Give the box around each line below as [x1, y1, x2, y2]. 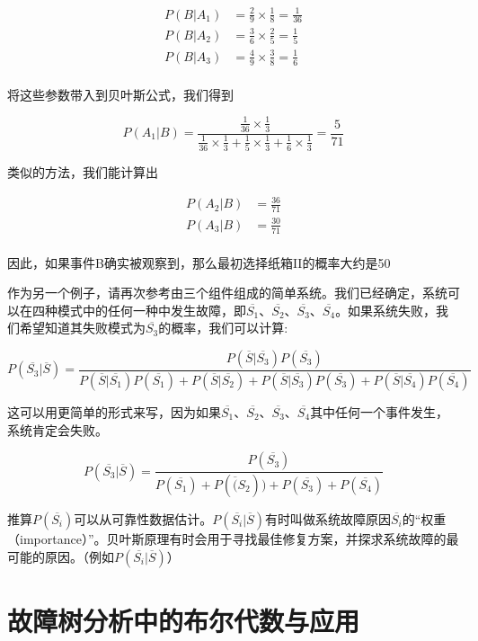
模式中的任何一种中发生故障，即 [57, 300, 246, 319]
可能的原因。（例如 [7, 547, 114, 565]
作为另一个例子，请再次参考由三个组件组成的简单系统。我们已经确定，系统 [7, 283, 447, 302]
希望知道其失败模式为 [19, 318, 146, 337]
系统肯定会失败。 [7, 420, 108, 439]
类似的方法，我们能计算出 [7, 163, 158, 182]
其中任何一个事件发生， [310, 402, 449, 421]
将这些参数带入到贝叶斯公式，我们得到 [7, 85, 234, 103]
